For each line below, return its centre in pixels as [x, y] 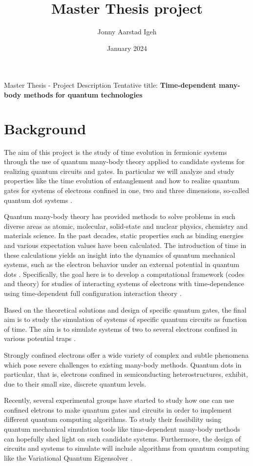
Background [45, 128]
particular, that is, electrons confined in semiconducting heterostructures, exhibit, [126, 374]
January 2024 [127, 48]
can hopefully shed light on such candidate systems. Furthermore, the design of [122, 438]
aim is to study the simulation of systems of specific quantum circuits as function [126, 319]
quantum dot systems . [38, 200]
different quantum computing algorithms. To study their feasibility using [113, 419]
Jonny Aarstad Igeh [127, 32]
